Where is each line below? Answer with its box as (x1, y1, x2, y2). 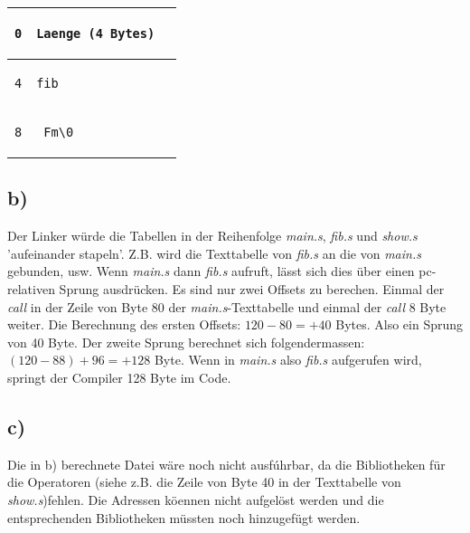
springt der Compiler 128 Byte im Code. (7, 367, 231, 386)
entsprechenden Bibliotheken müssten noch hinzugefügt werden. (7, 508, 361, 527)
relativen (7, 279, 55, 298)
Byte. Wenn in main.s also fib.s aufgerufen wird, (154, 350, 422, 369)
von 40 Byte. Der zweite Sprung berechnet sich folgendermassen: (7, 332, 365, 351)
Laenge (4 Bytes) (36, 26, 155, 41)
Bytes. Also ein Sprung (335, 315, 464, 334)
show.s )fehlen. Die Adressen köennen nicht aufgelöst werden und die (7, 490, 384, 509)
